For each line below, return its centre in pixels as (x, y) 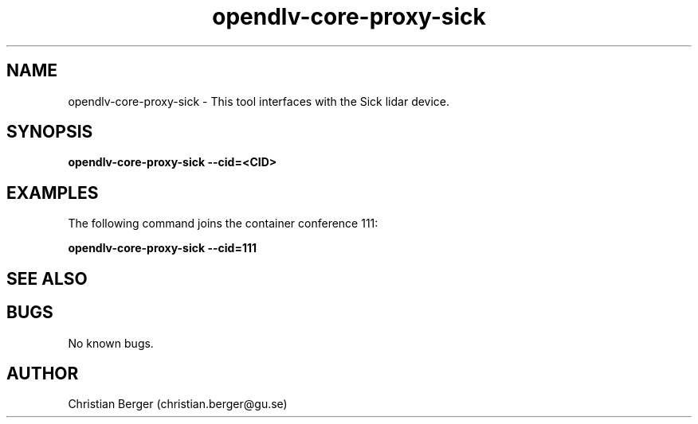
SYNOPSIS (50, 132)
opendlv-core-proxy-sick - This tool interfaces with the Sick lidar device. (259, 101)
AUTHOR (43, 373)
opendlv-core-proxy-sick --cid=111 (162, 248)
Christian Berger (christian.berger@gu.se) (178, 404)
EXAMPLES (53, 193)
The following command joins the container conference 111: (223, 224)
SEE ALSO (47, 278)
